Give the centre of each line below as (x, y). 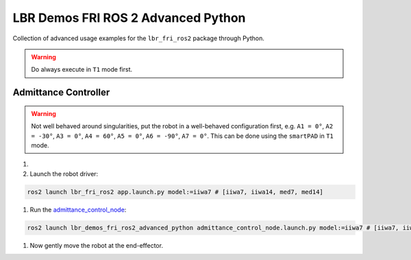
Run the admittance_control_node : (78, 210)
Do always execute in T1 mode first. (82, 70)
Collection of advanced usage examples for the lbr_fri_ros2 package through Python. (139, 38)
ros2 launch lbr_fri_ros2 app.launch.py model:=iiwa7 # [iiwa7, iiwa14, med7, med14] (175, 192)
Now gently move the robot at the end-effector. (97, 245)
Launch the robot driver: (64, 173)
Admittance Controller (61, 92)
